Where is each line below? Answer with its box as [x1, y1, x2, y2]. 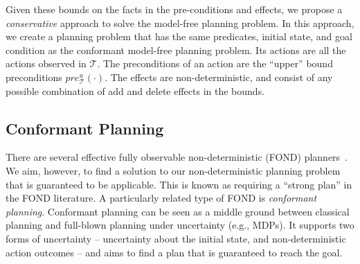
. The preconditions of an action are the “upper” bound [97, 56, 333, 71]
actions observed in [6, 56, 87, 71]
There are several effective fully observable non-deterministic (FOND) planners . [6, 150, 348, 164]
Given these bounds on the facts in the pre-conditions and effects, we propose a [6, 2, 343, 16]
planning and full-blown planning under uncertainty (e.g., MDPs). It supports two [6, 218, 354, 232]
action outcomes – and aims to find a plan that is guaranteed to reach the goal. [6, 245, 343, 259]
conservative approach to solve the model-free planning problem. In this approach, [6, 15, 354, 30]
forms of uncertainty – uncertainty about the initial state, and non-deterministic [6, 231, 346, 245]
